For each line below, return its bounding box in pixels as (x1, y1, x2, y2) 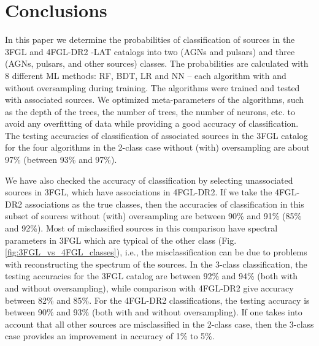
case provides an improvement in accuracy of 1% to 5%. (5, 329, 215, 342)
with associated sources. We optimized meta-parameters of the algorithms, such (5, 93, 304, 106)
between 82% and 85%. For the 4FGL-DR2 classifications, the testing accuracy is (5, 293, 310, 306)
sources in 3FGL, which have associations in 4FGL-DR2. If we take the (5, 186, 272, 198)
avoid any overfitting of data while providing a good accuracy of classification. (5, 117, 299, 130)
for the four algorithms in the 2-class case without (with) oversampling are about (5, 141, 310, 154)
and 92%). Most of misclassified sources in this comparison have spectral (5, 222, 278, 235)
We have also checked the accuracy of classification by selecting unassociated (5, 173, 293, 186)
